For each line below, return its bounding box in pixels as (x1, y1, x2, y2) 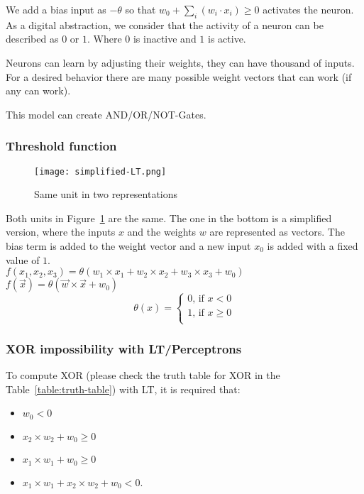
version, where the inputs (6, 224, 116, 239)
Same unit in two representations (34, 187, 178, 202)
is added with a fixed (267, 238, 358, 253)
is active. (208, 31, 246, 46)
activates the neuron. (263, 2, 354, 16)
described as (6, 31, 59, 46)
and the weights (127, 224, 197, 239)
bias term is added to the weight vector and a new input (6, 238, 251, 253)
